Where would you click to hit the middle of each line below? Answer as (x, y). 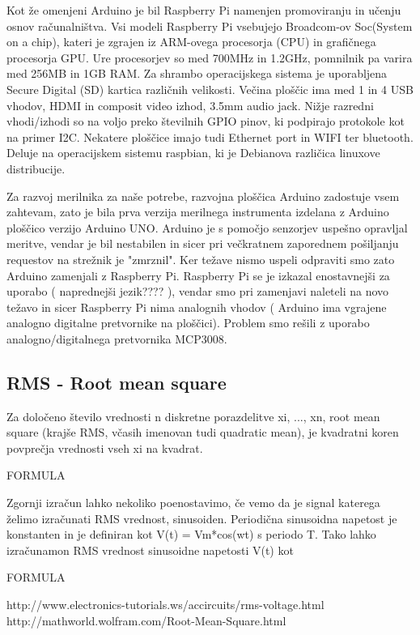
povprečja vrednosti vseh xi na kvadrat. (105, 447)
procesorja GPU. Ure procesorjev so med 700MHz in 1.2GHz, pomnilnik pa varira (210, 57)
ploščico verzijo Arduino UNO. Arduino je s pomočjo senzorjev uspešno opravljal (207, 227)
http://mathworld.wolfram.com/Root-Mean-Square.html (146, 620)
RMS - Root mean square (117, 382)
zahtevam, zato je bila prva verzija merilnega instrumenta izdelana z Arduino (198, 212)
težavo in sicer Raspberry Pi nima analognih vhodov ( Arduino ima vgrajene (197, 307)
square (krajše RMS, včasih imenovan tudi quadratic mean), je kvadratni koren (203, 432)
